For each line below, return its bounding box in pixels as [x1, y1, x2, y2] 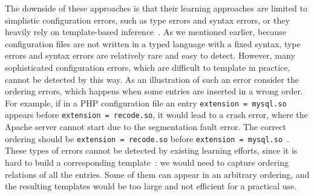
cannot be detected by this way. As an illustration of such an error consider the [5, 73, 299, 85]
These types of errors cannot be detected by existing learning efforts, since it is [5, 144, 298, 157]
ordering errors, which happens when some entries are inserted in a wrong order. [5, 85, 303, 97]
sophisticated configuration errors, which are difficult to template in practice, [5, 60, 290, 73]
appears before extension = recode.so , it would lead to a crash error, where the [5, 108, 308, 121]
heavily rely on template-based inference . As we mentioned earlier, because [5, 25, 287, 38]
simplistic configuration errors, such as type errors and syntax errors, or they [5, 13, 290, 26]
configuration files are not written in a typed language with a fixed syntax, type [5, 37, 301, 50]
